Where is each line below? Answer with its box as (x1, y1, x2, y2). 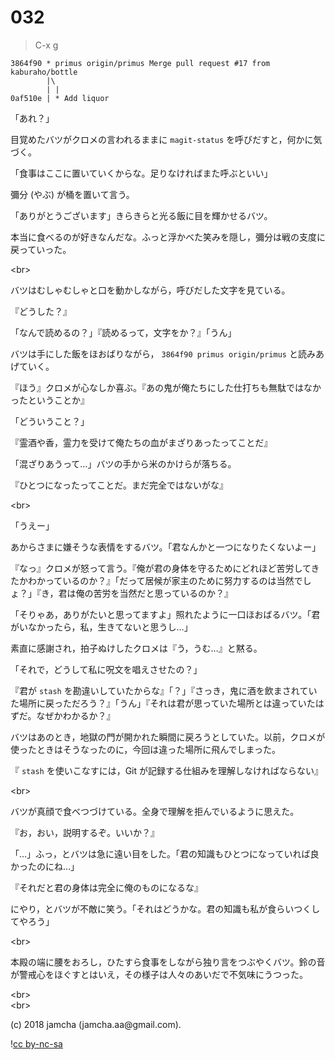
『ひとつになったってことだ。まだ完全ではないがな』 (10, 479, 228, 491)
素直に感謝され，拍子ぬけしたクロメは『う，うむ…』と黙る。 (10, 642, 263, 654)
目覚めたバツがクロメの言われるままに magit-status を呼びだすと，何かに (10, 133, 314, 145)
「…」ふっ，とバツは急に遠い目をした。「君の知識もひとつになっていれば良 (10, 847, 320, 860)
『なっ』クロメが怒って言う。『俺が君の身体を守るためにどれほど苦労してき (10, 562, 320, 574)
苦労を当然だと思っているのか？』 (93, 587, 233, 599)
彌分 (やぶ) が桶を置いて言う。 (10, 188, 135, 200)
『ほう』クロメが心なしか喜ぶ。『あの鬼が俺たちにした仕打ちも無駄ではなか (10, 381, 322, 393)
